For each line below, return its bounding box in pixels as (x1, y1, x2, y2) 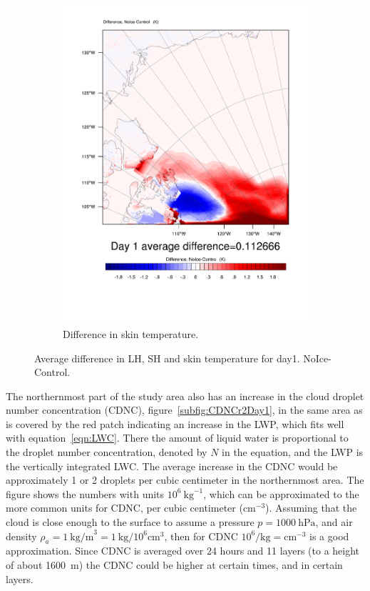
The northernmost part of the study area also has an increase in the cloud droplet (6, 388, 364, 403)
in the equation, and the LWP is (222, 445, 364, 460)
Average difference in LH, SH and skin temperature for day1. (34, 350, 300, 365)
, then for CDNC (164, 528, 238, 543)
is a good (309, 528, 349, 543)
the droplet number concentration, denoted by (6, 445, 207, 460)
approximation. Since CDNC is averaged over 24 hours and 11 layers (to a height (6, 543, 360, 558)
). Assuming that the (265, 500, 357, 515)
